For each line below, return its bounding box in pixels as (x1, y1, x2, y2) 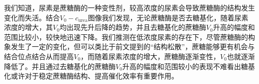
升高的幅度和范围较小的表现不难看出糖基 (122, 61, 255, 71)
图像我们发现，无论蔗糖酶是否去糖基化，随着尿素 (88, 12, 249, 22)
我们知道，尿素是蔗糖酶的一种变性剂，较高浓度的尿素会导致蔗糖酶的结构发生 (4, 2, 255, 12)
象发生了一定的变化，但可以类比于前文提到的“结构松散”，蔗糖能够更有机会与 (4, 41, 255, 52)
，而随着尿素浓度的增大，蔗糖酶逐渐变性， (80, 51, 220, 61)
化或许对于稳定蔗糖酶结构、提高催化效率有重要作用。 (4, 71, 178, 81)
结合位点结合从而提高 (4, 51, 74, 61)
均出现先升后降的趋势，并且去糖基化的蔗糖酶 (59, 22, 206, 32)
